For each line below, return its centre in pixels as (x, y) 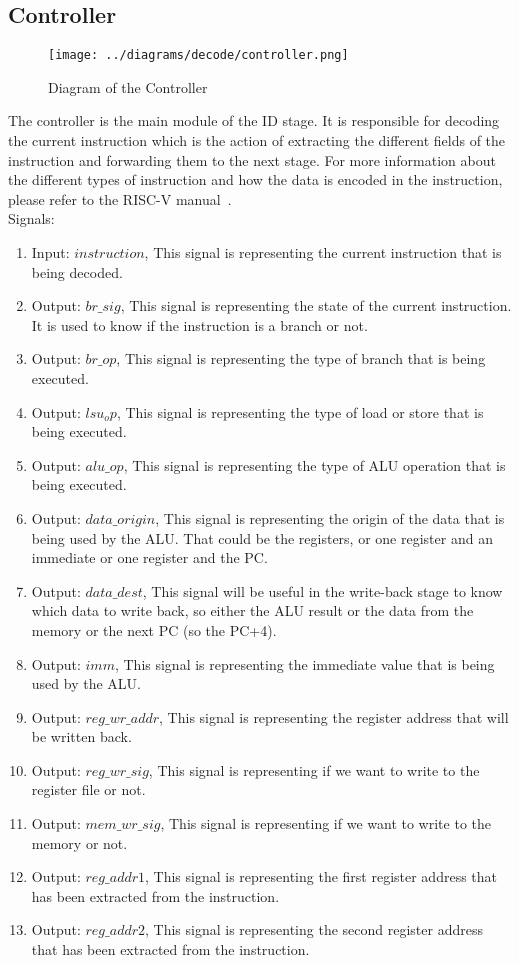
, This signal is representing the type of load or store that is (300, 411)
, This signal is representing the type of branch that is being (301, 358)
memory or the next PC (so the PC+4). (154, 629)
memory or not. (79, 842)
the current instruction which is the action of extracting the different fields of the (257, 140)
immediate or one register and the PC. (149, 557)
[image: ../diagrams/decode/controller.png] (198, 55)
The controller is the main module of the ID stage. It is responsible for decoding (254, 120)
